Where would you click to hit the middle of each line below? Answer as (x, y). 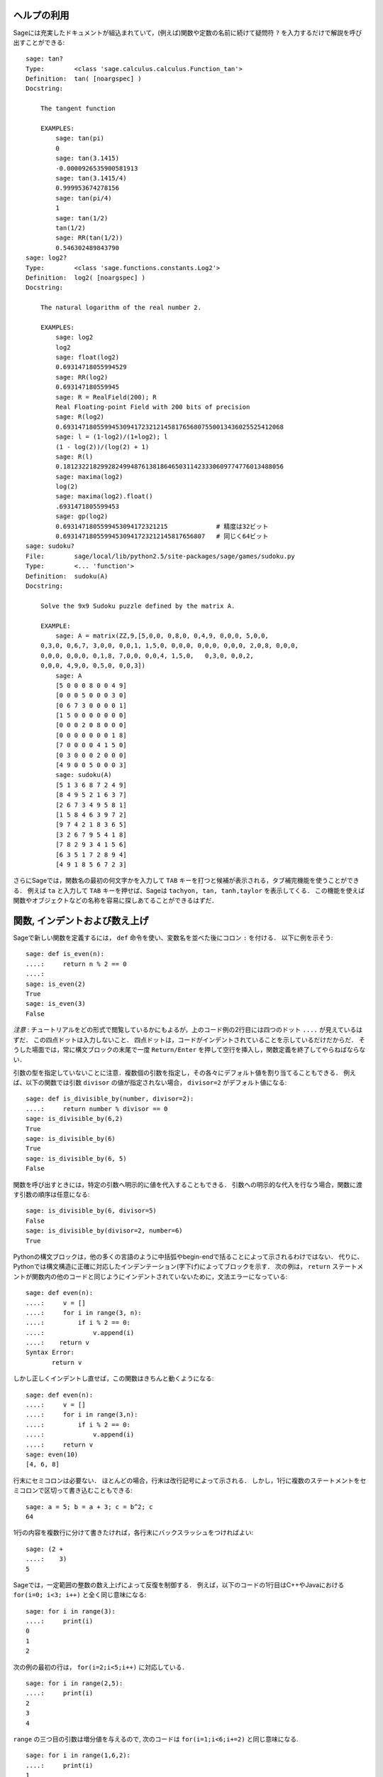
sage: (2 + (45, 1549)
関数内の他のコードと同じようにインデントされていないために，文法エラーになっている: (160, 1277)
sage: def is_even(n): (65, 954)
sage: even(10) (52, 1454)
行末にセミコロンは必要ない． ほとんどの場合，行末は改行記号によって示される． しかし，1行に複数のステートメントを (187, 1480)
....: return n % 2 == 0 (76, 964)
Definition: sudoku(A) (67, 576)
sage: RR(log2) (82, 377)
